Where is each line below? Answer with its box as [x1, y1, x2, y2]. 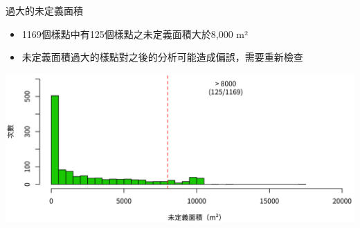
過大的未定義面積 [6, 3, 83, 17]
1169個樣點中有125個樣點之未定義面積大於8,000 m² [21, 26, 249, 41]
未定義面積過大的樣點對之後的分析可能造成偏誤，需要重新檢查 [21, 50, 303, 64]
